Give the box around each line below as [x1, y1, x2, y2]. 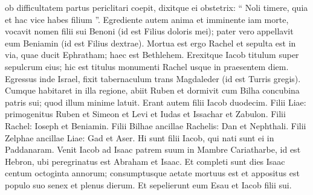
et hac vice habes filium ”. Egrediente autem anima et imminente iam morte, [5, 13, 289, 25]
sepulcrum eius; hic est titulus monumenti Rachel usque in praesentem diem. [5, 60, 289, 72]
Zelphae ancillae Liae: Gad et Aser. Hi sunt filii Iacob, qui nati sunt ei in [5, 131, 274, 144]
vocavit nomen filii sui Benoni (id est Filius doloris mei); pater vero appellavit [5, 25, 294, 37]
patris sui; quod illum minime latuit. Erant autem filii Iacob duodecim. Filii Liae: [5, 95, 306, 108]
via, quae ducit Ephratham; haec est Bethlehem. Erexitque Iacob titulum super [5, 48, 299, 61]
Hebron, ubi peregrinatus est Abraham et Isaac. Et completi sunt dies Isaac [5, 155, 285, 167]
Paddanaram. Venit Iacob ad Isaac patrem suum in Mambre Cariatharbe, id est [5, 143, 301, 156]
